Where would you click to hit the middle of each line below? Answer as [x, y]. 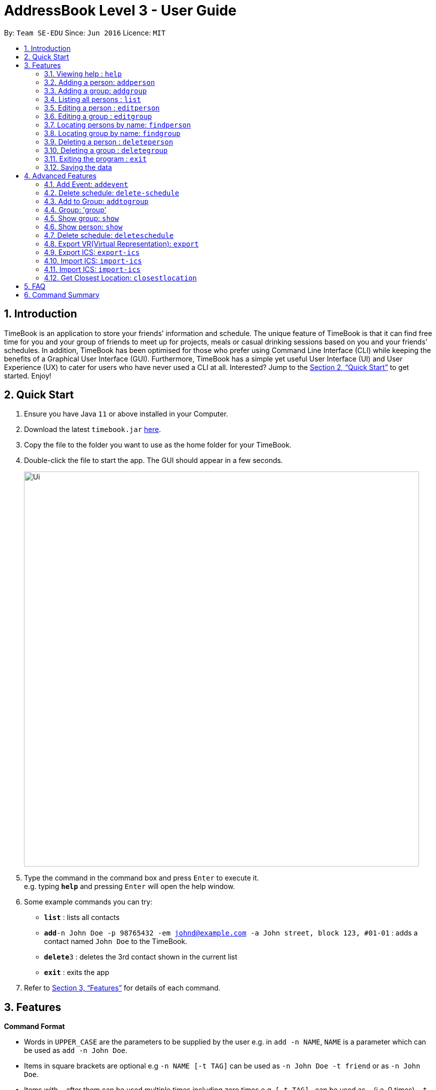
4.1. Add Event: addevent [86, 184]
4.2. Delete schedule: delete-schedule [112, 192]
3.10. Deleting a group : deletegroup [106, 150]
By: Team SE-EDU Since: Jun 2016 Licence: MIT [85, 32]
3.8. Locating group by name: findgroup [112, 133]
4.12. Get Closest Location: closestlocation [120, 277]
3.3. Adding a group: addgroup [95, 90]
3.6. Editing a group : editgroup [98, 116]
